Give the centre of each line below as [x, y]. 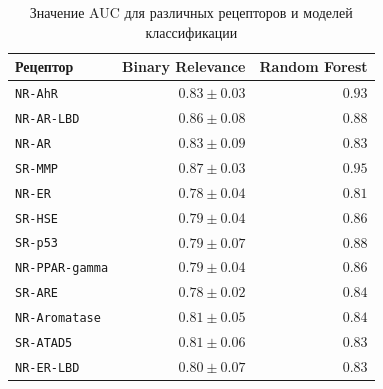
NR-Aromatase [58, 318]
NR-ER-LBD [47, 368]
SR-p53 [36, 243]
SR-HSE [36, 218]
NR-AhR [36, 94]
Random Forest [313, 66]
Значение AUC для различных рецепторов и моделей [191, 12]
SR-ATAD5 [44, 343]
